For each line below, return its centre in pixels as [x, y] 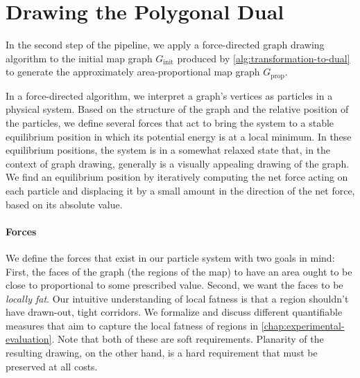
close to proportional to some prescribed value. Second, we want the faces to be [174, 285]
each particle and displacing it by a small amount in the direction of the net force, [180, 190]
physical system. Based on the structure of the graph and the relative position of [177, 109]
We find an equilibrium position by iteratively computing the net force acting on [177, 177]
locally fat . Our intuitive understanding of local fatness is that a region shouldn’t [177, 298]
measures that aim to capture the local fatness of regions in [132, 325]
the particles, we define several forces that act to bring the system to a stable [170, 122]
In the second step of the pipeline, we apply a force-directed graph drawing [165, 45]
